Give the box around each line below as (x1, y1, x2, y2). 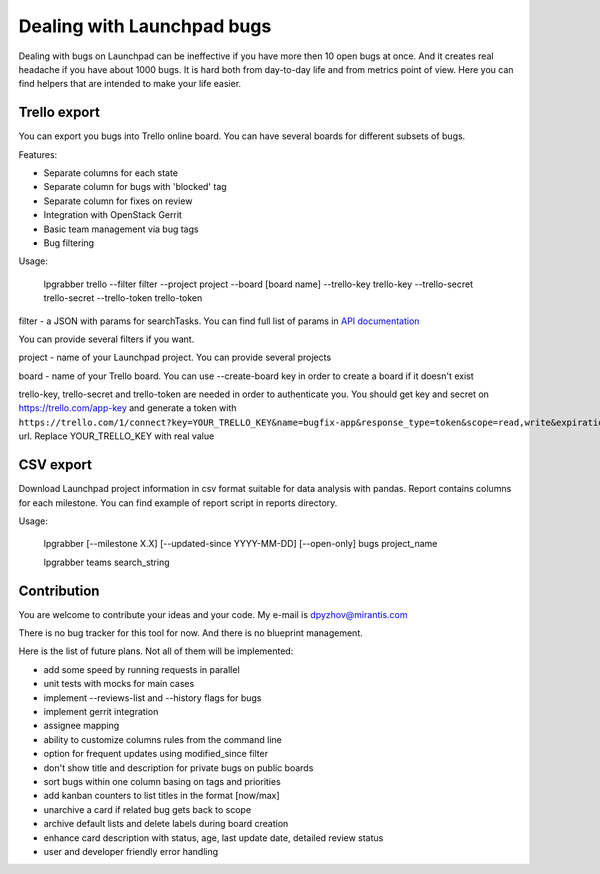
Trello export (18, 104, 100, 121)
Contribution (18, 582, 100, 599)
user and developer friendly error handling (43, 845, 219, 857)
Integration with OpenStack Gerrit (43, 209, 182, 221)
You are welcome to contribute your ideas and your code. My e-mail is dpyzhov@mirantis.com (18, 608, 408, 620)
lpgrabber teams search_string (43, 556, 170, 568)
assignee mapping (43, 720, 120, 732)
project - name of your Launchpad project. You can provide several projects (18, 351, 332, 364)
